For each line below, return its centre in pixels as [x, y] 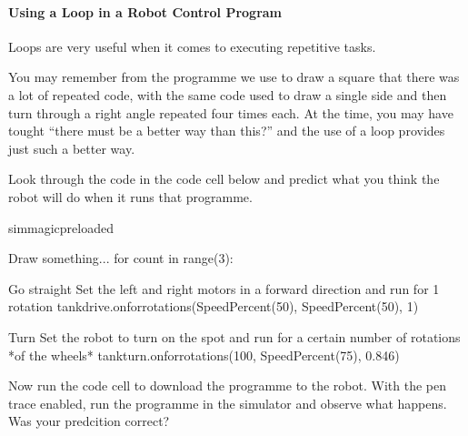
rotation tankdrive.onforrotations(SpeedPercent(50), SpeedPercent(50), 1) [214, 306]
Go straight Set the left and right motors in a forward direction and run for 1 [224, 288]
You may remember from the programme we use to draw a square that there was [234, 77]
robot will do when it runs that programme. [130, 196]
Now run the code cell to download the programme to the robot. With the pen [227, 385]
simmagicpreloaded [61, 227]
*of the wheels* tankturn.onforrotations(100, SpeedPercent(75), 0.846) [204, 355]
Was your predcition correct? [89, 421]
